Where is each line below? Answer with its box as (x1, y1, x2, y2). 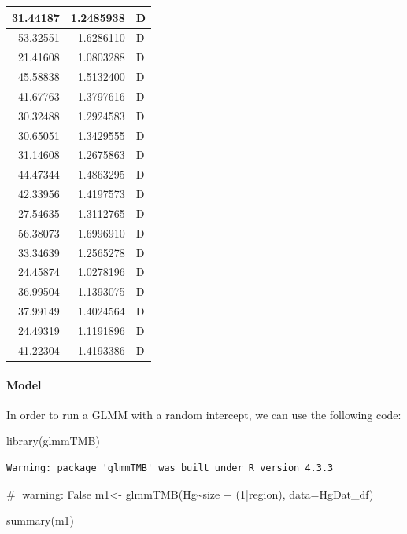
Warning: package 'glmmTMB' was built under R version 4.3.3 (6, 462, 334, 473)
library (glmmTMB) (6, 433, 100, 449)
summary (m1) (6, 512, 75, 528)
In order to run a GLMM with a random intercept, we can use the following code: (6, 406, 401, 422)
